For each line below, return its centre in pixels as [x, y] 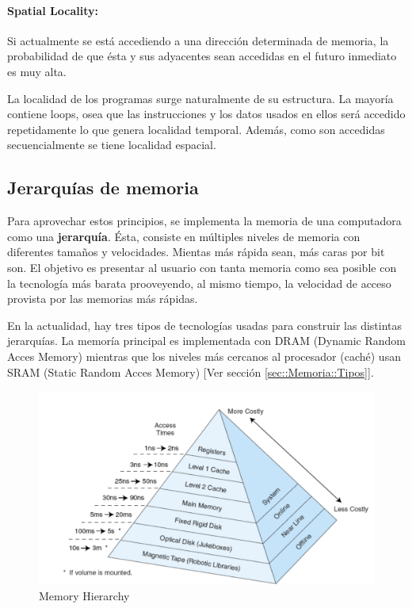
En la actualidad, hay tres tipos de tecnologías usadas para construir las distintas [205, 325]
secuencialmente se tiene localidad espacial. [112, 145]
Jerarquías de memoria [103, 188]
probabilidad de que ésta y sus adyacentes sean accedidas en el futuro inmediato [202, 56]
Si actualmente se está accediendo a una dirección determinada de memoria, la [198, 40]
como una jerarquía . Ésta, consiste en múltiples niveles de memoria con [184, 236]
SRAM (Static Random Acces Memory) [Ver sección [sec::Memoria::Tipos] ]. [191, 372]
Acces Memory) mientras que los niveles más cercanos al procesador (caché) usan [204, 356]
